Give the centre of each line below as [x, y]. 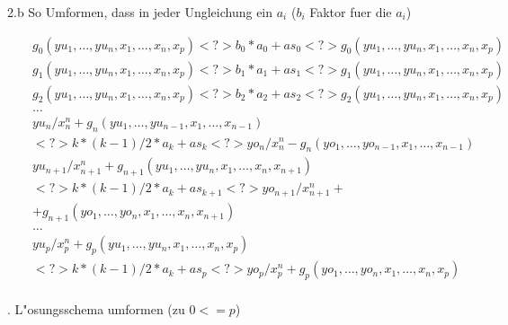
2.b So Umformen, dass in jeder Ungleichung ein [140, 12]
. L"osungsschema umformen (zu [96, 308]
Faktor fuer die [351, 12]
